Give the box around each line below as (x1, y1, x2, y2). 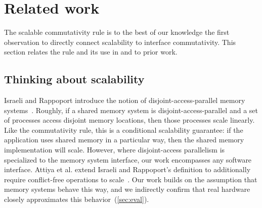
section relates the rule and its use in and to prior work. (4, 46, 178, 57)
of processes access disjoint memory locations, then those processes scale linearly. (4, 115, 255, 125)
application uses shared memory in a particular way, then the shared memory (4, 134, 244, 145)
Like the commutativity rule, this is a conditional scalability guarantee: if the (4, 124, 243, 135)
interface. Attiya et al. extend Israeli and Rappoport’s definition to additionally (4, 164, 251, 175)
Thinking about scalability (4, 71, 145, 87)
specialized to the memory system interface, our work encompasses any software (4, 154, 252, 165)
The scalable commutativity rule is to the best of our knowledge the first (4, 27, 230, 37)
